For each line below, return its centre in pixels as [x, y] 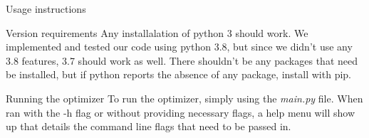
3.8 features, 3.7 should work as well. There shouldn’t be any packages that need [182, 60]
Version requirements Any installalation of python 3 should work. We [157, 32]
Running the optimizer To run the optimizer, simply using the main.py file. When [184, 98]
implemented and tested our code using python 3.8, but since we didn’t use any [179, 47]
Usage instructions [46, 9]
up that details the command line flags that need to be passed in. [149, 126]
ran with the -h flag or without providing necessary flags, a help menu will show [181, 112]
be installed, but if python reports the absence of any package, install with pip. [178, 74]
